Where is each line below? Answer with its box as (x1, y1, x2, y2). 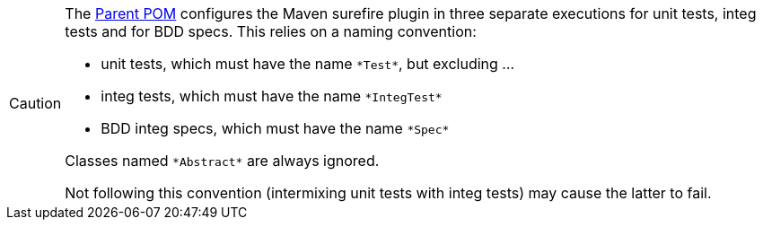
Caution (9, 94, 62, 112)
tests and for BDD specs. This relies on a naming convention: (65, 22, 477, 40)
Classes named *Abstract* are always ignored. (65, 152, 380, 170)
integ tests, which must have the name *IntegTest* (101, 87, 443, 105)
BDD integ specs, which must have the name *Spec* (101, 119, 450, 137)
